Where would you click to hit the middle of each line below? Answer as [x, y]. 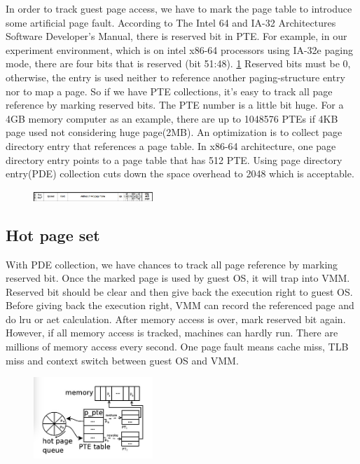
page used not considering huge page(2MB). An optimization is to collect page [174, 132]
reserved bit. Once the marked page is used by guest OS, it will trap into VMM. [178, 278]
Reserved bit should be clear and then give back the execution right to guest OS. [179, 291]
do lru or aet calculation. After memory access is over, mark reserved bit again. [176, 319]
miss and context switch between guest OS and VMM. [122, 360]
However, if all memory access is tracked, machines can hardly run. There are [172, 333]
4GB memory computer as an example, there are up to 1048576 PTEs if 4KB [172, 118]
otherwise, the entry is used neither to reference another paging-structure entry [175, 77]
